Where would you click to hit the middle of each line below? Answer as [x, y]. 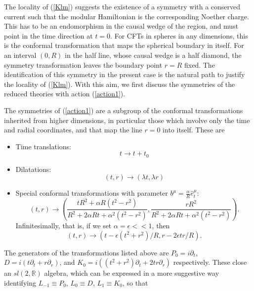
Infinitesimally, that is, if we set [63, 226]
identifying [20, 282]
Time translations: [43, 146]
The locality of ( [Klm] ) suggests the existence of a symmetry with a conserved [122, 6]
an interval [20, 55]
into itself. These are [194, 130]
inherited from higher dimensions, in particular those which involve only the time [127, 120]
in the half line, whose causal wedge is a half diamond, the [153, 55]
